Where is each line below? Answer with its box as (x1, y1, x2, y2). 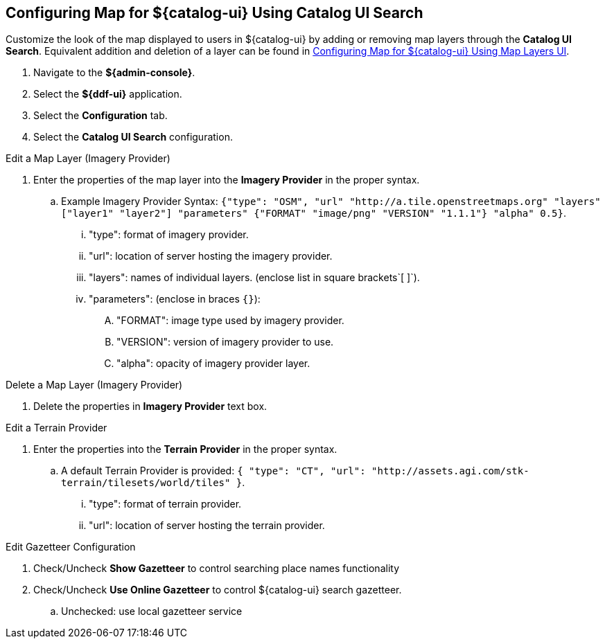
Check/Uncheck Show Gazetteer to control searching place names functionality (33, 562, 400, 575)
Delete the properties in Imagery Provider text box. (33, 400, 268, 413)
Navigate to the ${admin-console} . (33, 66, 195, 79)
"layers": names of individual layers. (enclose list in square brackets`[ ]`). (89, 271, 420, 284)
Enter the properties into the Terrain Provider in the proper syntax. (33, 443, 337, 456)
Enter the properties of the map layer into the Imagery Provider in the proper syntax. (33, 174, 420, 186)
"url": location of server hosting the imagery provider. (89, 250, 333, 262)
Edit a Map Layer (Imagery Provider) (6, 152, 170, 165)
